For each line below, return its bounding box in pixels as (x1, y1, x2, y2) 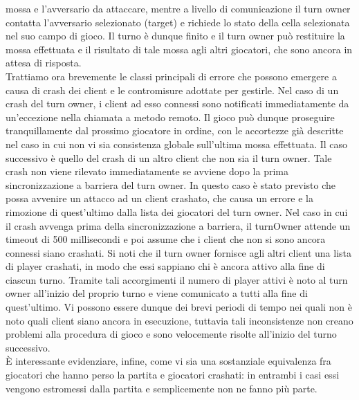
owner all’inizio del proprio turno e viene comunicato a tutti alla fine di (6, 286, 308, 300)
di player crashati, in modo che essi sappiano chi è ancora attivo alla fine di (6, 259, 325, 273)
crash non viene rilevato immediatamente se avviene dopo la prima (6, 164, 288, 179)
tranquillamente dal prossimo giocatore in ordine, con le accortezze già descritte (6, 123, 344, 138)
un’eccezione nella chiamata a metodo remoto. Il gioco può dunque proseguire (6, 109, 335, 124)
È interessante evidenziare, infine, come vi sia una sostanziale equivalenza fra (6, 354, 331, 368)
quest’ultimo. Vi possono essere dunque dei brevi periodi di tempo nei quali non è (6, 300, 353, 314)
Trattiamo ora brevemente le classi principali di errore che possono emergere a (6, 69, 337, 83)
